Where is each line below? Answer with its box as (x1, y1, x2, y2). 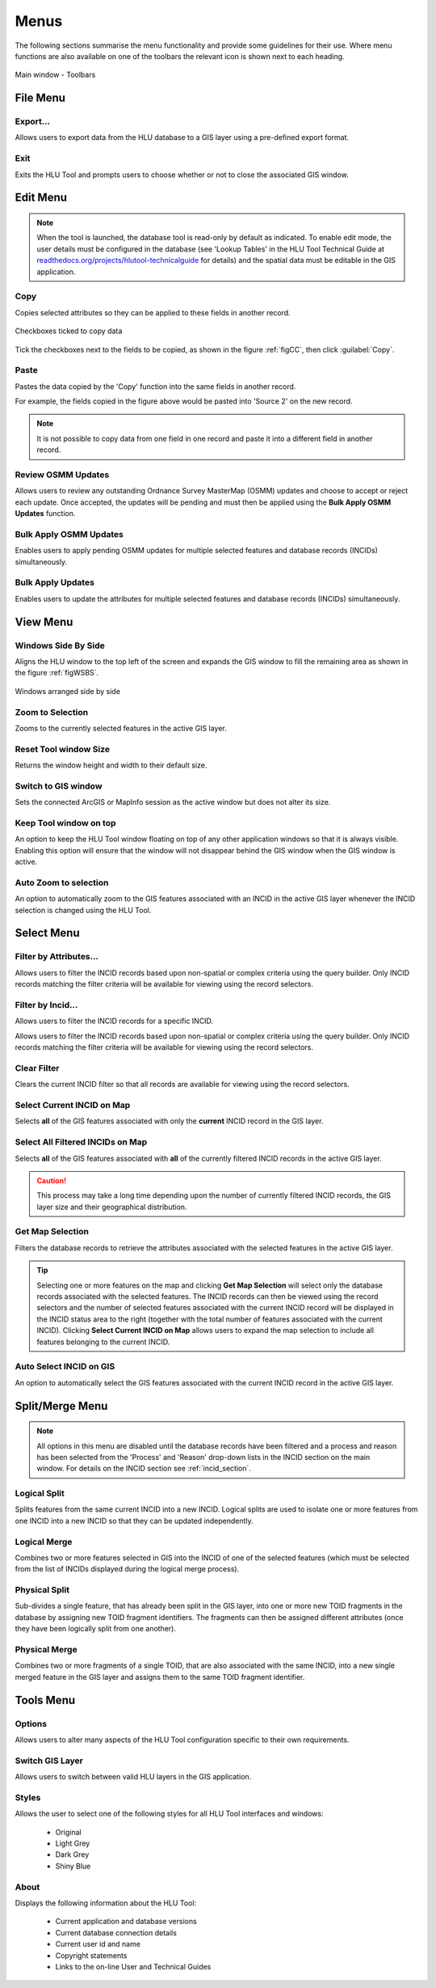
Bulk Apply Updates (15, 577, 94, 588)
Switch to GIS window (15, 780, 103, 792)
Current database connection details (55, 1927, 178, 1937)
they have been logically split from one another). (15, 1624, 177, 1634)
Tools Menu (15, 1693, 76, 1707)
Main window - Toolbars (15, 70, 96, 80)
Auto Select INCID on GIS (15, 1361, 115, 1373)
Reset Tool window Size (15, 743, 111, 755)
